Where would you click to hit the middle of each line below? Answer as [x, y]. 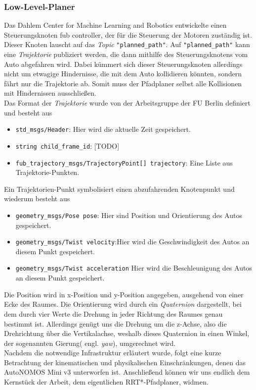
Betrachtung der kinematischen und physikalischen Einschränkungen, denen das [125, 362]
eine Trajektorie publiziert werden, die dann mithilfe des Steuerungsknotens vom [126, 54]
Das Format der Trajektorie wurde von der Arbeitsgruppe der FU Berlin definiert [127, 103]
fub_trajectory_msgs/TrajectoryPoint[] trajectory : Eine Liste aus [124, 162]
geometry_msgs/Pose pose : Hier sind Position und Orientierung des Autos [129, 215]
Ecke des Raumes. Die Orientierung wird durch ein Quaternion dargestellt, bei [123, 304]
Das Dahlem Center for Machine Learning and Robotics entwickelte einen [115, 25]
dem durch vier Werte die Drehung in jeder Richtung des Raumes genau [113, 313]
